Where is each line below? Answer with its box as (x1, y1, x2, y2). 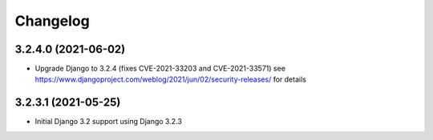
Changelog (14, 12, 90, 30)
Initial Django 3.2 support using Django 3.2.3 (34, 117, 182, 126)
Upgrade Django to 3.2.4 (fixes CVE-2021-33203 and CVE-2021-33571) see (34, 64, 286, 74)
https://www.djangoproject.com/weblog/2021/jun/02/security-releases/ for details (34, 74, 306, 84)
